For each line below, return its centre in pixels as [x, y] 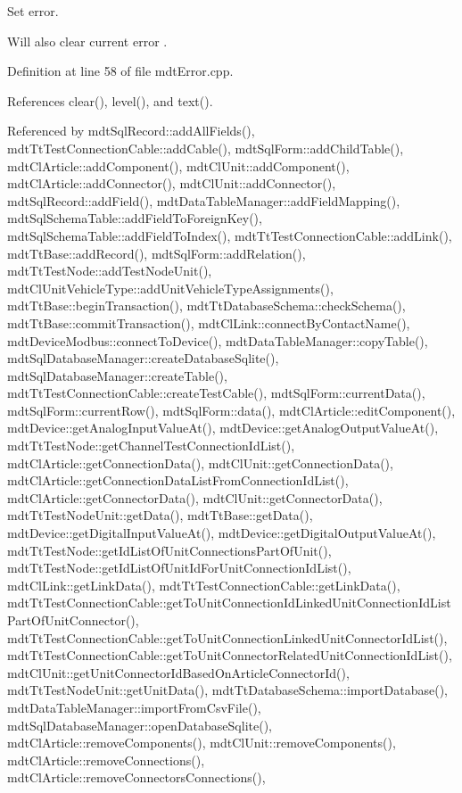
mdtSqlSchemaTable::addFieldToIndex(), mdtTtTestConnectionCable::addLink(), [230, 235]
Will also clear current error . [87, 41]
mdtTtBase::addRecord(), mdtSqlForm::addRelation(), [157, 253]
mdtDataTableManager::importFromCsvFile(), [134, 707]
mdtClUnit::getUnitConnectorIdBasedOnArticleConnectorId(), [178, 672]
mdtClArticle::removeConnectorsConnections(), [136, 777]
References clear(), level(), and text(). [110, 100]
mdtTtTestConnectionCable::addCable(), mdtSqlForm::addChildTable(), [206, 148]
